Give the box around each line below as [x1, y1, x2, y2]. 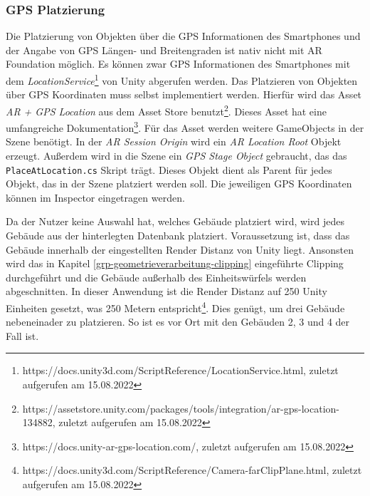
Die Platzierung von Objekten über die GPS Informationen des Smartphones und [6, 29, 361, 43]
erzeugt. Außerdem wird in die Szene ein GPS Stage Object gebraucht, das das [6, 148, 347, 162]
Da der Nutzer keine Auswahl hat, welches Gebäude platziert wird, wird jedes [6, 214, 344, 229]
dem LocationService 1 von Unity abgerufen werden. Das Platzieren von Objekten [6, 71, 358, 88]
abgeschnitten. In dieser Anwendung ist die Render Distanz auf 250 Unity [6, 284, 327, 299]
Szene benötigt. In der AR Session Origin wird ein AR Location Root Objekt [6, 134, 342, 149]
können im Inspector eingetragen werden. [6, 190, 185, 205]
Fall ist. [6, 328, 39, 343]
